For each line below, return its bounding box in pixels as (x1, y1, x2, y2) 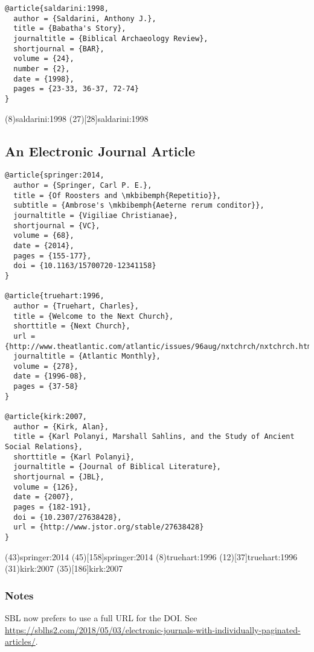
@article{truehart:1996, (5, 292, 104, 301)
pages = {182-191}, (13, 503, 92, 512)
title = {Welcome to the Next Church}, (13, 312, 174, 321)
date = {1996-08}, (13, 372, 88, 381)
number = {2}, (13, 64, 70, 73)
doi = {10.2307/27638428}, (13, 513, 122, 522)
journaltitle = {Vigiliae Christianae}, (13, 211, 178, 220)
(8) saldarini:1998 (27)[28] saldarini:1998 (5, 112, 149, 124)
